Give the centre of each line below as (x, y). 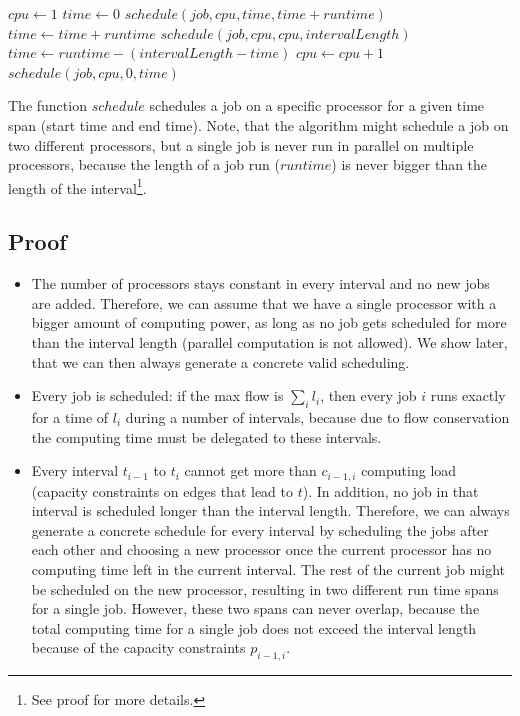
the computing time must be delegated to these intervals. (206, 436)
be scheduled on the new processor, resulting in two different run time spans (265, 588)
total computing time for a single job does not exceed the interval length (254, 627)
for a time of (70, 416)
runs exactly (468, 395)
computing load (409, 470)
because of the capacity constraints (138, 647)
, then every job (368, 395)
